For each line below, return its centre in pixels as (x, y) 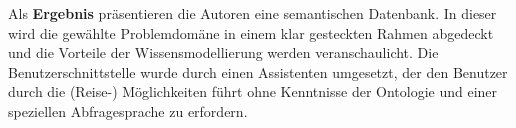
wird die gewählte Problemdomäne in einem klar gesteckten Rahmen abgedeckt (251, 32)
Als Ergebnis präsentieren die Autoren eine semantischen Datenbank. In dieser (252, 13)
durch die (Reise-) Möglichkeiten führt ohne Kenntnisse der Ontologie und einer (253, 91)
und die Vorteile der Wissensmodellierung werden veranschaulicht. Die (223, 52)
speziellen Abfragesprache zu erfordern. (128, 110)
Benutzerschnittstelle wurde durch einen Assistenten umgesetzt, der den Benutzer (258, 71)
